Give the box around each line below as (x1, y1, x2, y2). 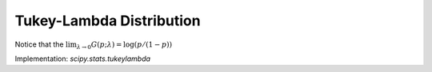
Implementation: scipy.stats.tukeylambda (14, 54, 151, 63)
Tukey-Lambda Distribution (14, 12, 201, 29)
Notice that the (14, 40, 64, 49)
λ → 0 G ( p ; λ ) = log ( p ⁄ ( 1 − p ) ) (76, 40, 172, 51)
